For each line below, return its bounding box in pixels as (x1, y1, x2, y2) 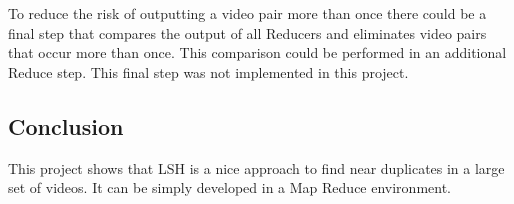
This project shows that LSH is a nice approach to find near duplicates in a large (8, 157, 505, 178)
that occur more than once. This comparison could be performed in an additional (8, 42, 507, 63)
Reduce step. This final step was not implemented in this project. (8, 61, 409, 82)
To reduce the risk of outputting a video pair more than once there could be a (8, 3, 487, 23)
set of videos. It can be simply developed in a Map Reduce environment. (8, 177, 452, 198)
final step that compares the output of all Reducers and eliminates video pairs (8, 22, 487, 43)
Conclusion (8, 110, 124, 141)
